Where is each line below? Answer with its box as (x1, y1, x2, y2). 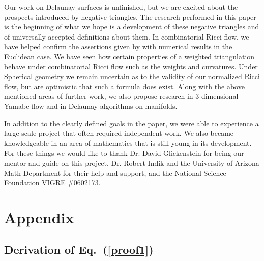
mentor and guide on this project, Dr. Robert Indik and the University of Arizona (4, 157, 259, 168)
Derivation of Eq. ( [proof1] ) (4, 242, 154, 257)
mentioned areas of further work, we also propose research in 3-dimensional (4, 91, 239, 101)
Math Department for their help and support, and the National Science (4, 167, 226, 178)
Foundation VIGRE (4, 177, 66, 188)
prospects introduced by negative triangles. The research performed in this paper (4, 11, 256, 22)
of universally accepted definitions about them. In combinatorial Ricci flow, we (4, 31, 249, 42)
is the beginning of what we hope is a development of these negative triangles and (4, 21, 259, 32)
